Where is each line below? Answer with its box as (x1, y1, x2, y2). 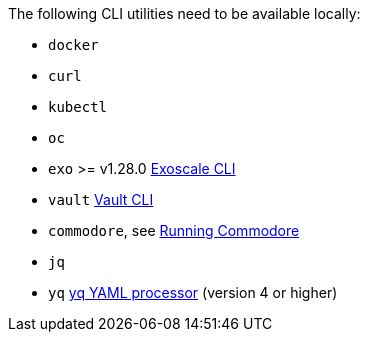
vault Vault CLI (48, 191, 154, 208)
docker (48, 37, 99, 53)
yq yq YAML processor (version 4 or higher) (48, 284, 338, 301)
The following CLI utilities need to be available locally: (8, 5, 361, 22)
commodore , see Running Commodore (48, 222, 300, 239)
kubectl (48, 99, 108, 115)
